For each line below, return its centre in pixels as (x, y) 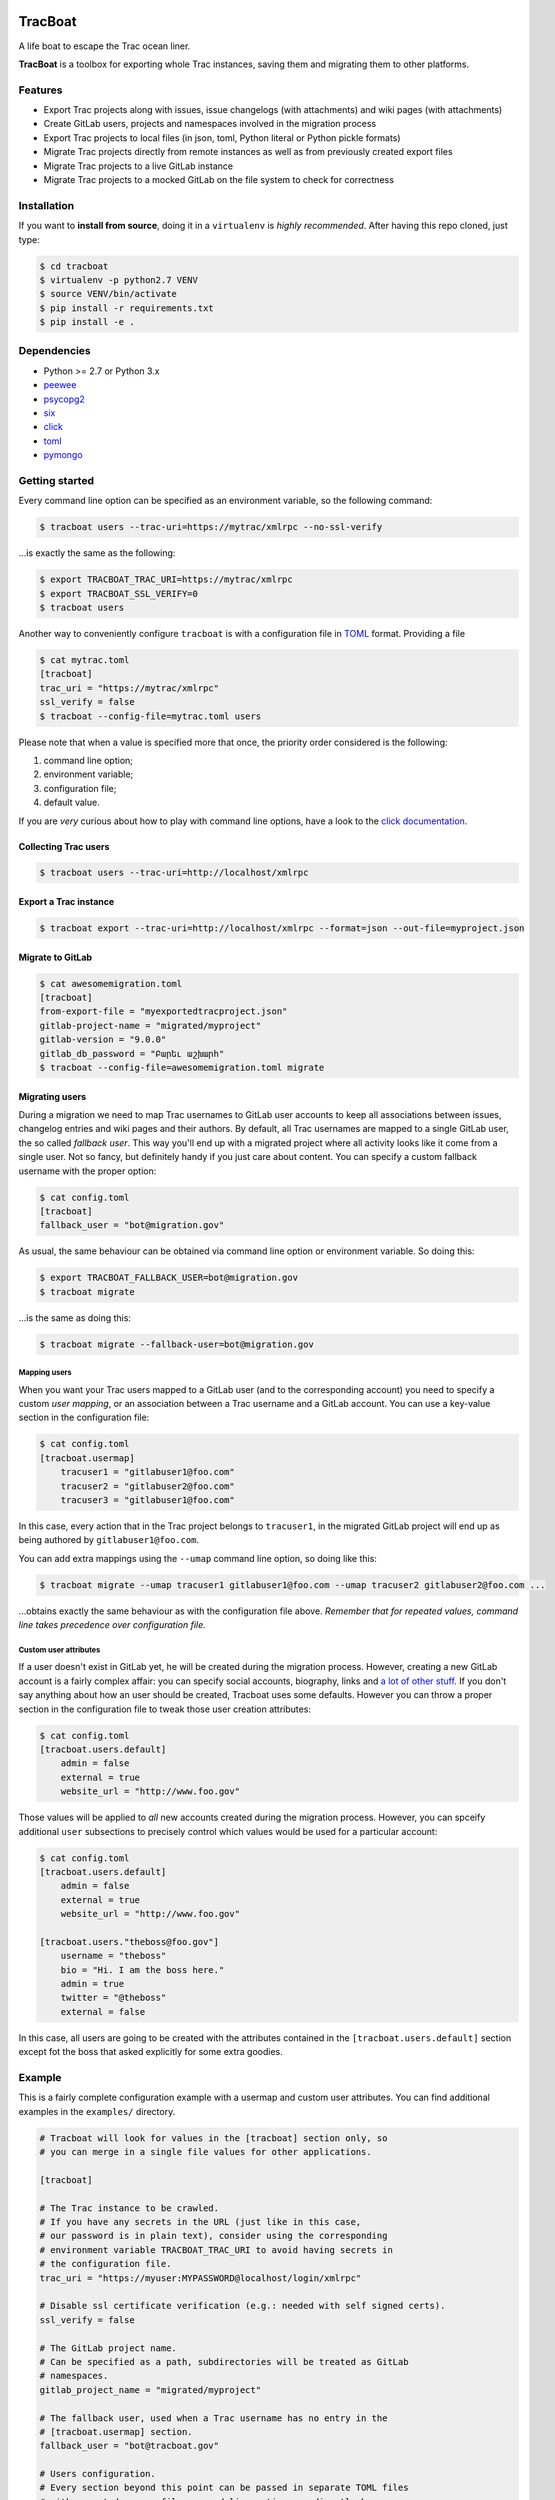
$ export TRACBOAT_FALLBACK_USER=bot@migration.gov (169, 1278)
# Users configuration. (98, 2474)
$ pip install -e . (87, 322)
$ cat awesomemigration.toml (111, 983)
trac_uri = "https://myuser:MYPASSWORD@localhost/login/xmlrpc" (200, 2278)
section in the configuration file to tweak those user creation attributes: (165, 1709)
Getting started (56, 480)
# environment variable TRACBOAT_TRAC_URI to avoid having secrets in (216, 2249)
